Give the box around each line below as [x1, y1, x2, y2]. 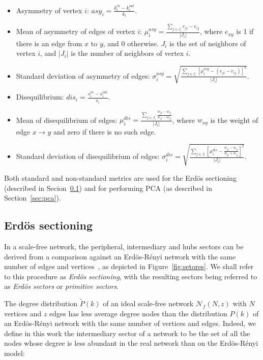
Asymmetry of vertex [16, 5, 82, 15]
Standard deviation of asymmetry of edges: [16, 70, 150, 81]
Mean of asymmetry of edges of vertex [16, 26, 135, 37]
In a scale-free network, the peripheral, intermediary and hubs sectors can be [4, 241, 244, 251]
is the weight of [210, 114, 258, 125]
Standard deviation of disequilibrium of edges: [16, 151, 160, 161]
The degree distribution [4, 298, 78, 309]
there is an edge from [16, 38, 82, 48]
